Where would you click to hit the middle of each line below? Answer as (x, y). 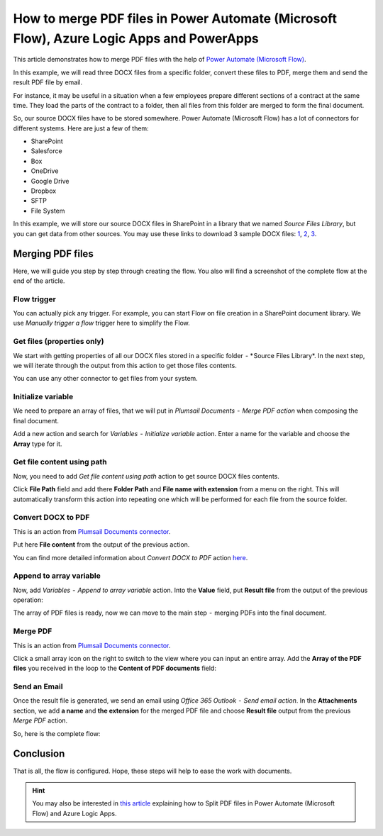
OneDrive (45, 171)
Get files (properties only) (59, 342)
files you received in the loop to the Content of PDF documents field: (115, 668)
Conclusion (39, 754)
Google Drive (50, 181)
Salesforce (47, 151)
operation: (28, 600)
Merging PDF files (53, 254)
